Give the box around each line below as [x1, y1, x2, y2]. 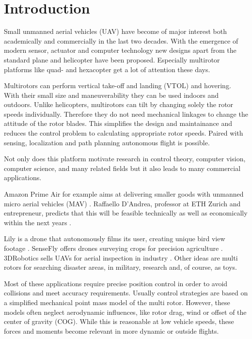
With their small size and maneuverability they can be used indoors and [4, 90, 219, 100]
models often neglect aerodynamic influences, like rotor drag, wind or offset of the [4, 307, 247, 317]
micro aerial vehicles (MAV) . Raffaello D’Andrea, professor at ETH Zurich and [4, 198, 241, 208]
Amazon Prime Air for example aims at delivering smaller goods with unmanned [4, 189, 244, 199]
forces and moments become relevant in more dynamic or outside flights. [4, 325, 219, 336]
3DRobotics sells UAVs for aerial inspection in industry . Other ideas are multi [4, 252, 238, 262]
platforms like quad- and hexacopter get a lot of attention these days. [4, 64, 210, 74]
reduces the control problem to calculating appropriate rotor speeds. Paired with [4, 128, 243, 138]
